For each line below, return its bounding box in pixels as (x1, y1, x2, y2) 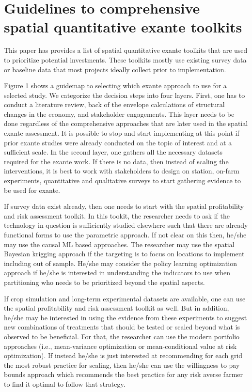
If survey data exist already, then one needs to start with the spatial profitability (4, 201, 244, 211)
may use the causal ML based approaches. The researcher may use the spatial (4, 239, 235, 249)
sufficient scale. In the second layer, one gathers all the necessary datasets (4, 147, 222, 157)
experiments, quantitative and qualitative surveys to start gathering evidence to (4, 175, 241, 186)
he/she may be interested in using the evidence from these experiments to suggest (4, 312, 247, 322)
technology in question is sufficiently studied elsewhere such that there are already (4, 220, 248, 230)
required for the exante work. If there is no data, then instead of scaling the (4, 156, 229, 166)
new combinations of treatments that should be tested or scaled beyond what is (4, 322, 240, 332)
